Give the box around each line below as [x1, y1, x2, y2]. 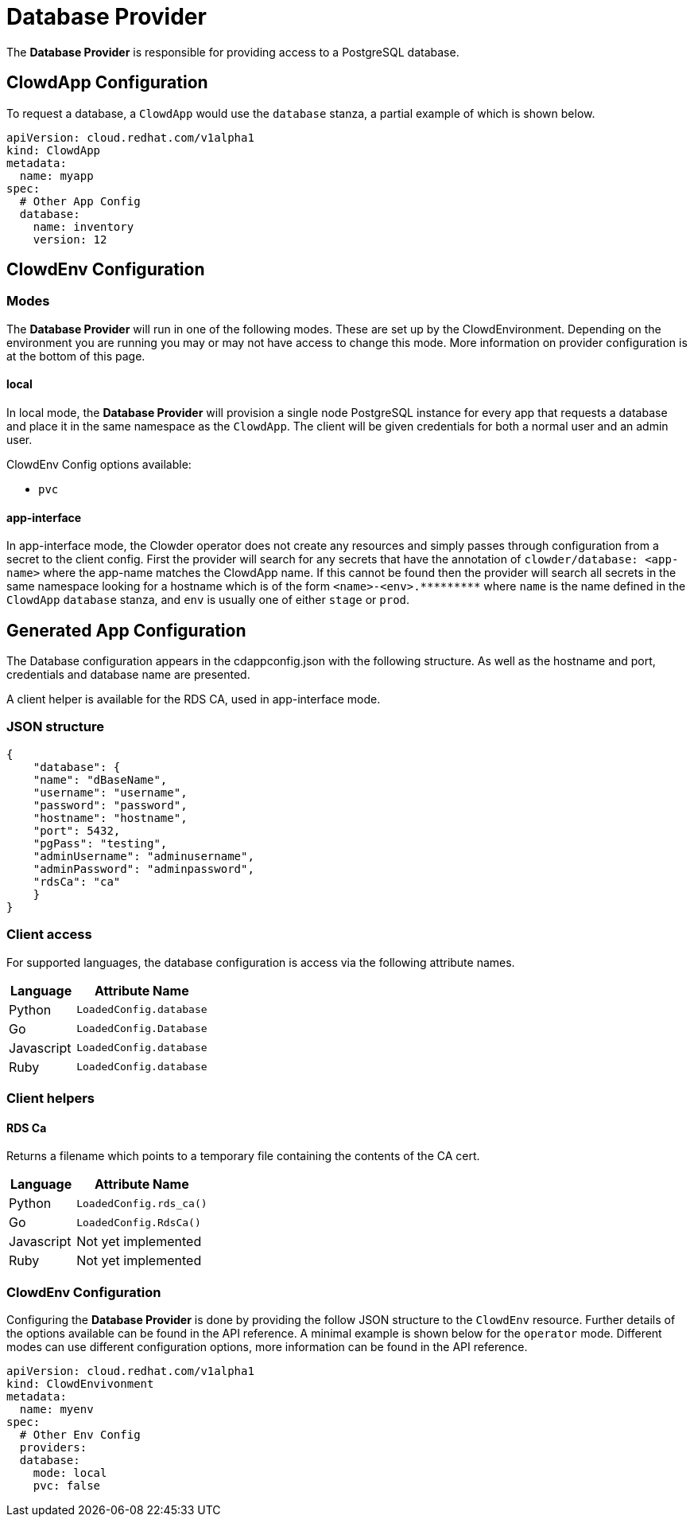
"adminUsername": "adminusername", [33, 849, 254, 863]
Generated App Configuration [6, 620, 246, 641]
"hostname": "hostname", [33, 811, 188, 824]
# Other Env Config [19, 1428, 141, 1441]
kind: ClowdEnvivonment [6, 1377, 154, 1390]
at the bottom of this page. [6, 349, 145, 363]
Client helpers [6, 1089, 95, 1106]
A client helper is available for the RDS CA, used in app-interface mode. [6, 692, 381, 707]
